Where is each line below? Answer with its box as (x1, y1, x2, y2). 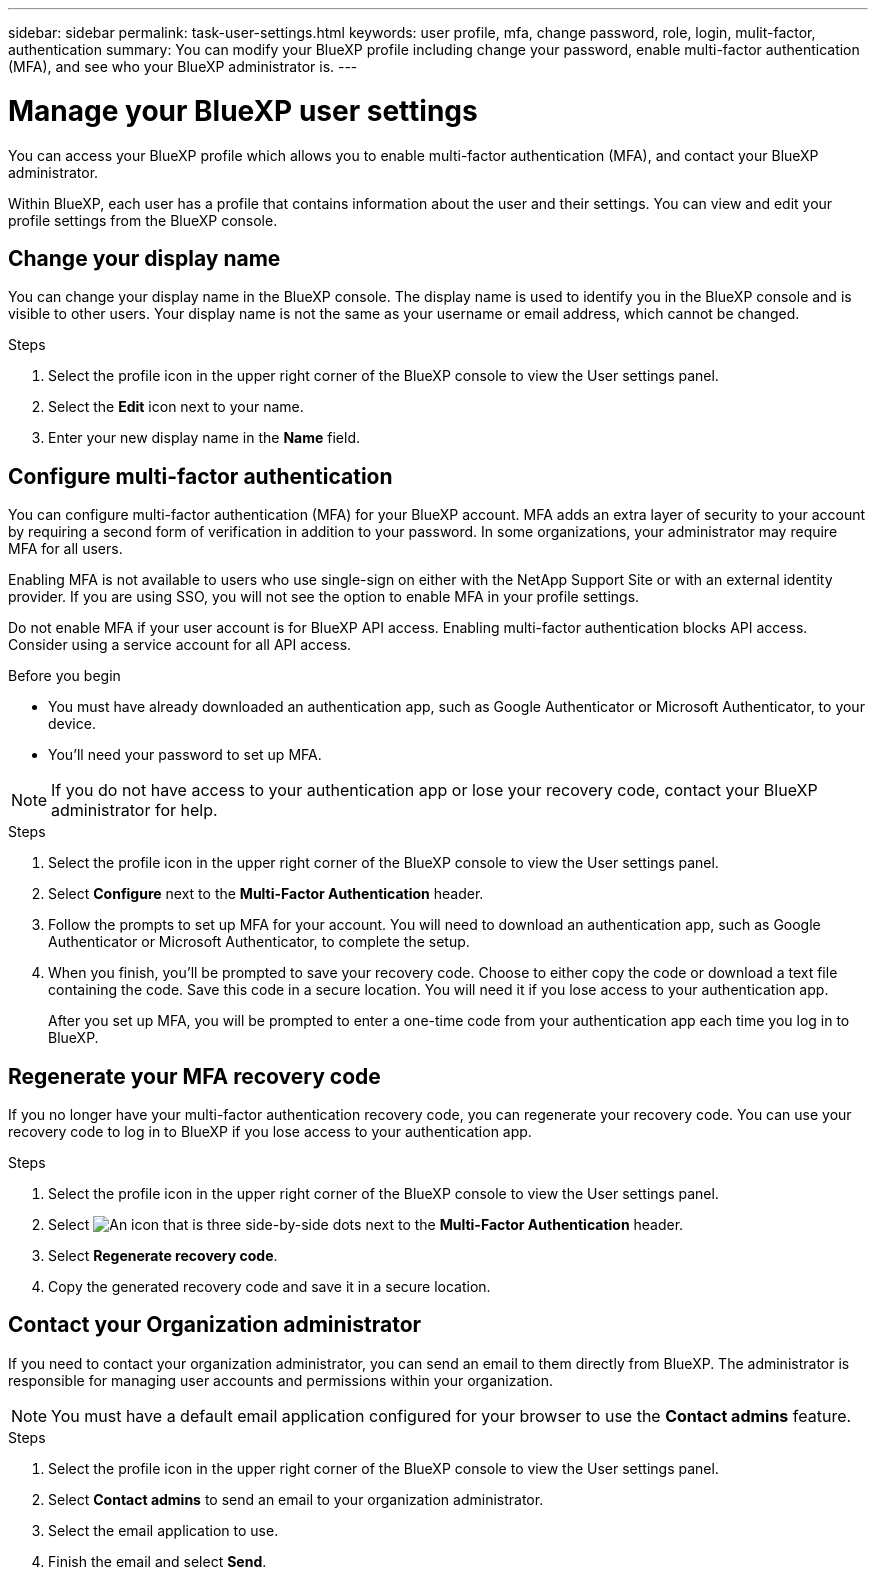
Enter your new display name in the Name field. (48, 429, 360, 447)
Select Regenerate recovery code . (48, 1247, 278, 1265)
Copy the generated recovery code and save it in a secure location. (48, 1278, 491, 1296)
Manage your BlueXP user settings (8, 93, 478, 128)
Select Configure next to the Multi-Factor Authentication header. (48, 885, 484, 903)
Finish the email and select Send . (48, 1552, 267, 1570)
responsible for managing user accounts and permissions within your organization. (8, 1371, 553, 1389)
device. (48, 715, 96, 733)
